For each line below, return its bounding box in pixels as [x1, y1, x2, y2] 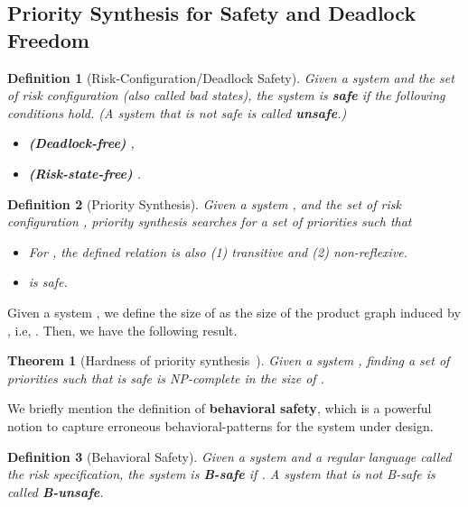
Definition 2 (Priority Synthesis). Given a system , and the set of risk [7, 194, 401, 213]
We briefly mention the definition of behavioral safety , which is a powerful [7, 399, 432, 418]
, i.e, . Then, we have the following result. [7, 320, 238, 339]
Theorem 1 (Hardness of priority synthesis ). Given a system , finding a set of [7, 351, 450, 370]
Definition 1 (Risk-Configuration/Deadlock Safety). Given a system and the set [7, 68, 454, 87]
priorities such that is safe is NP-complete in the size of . [7, 368, 324, 387]
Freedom [7, 25, 89, 53]
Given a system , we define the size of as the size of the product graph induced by [7, 302, 461, 321]
